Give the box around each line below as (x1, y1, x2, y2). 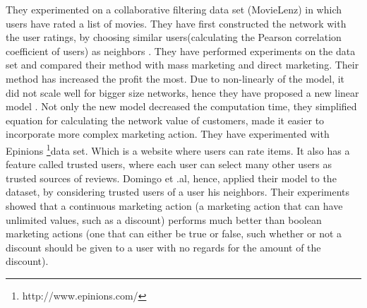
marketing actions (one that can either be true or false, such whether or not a (6, 226, 342, 241)
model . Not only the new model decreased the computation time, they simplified (6, 99, 357, 114)
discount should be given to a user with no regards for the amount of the (6, 239, 321, 254)
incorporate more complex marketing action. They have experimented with (6, 126, 330, 141)
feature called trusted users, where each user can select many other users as (6, 157, 332, 172)
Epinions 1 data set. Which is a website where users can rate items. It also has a (6, 141, 350, 158)
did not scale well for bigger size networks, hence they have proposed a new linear (6, 85, 359, 100)
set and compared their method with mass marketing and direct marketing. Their (6, 57, 359, 72)
